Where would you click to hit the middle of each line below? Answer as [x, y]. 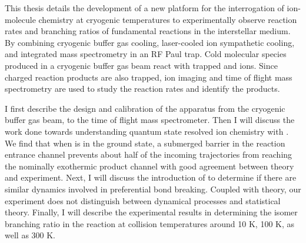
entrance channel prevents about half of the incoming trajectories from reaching [149, 154]
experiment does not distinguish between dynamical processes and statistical [143, 200]
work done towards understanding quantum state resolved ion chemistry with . [147, 131]
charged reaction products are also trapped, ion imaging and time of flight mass [149, 77]
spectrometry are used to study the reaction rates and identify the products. [142, 89]
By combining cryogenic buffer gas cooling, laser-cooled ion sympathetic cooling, [150, 42]
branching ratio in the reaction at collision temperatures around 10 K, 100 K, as [150, 223]
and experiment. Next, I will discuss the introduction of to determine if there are [151, 177]
